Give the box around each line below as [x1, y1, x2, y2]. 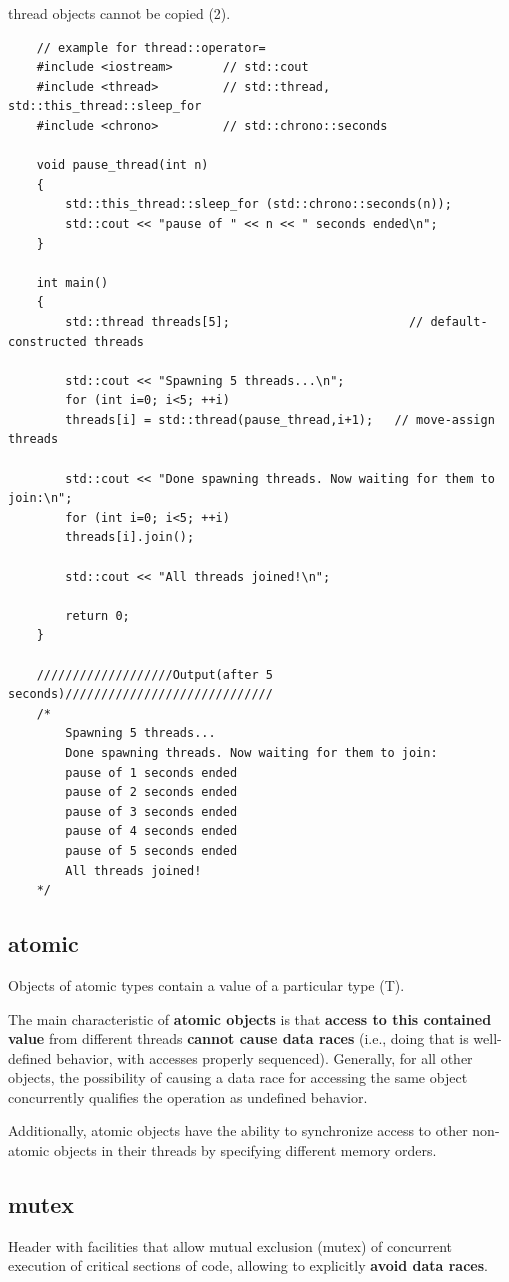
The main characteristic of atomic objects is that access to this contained [8, 1008, 492, 1029]
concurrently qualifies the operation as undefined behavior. [8, 1086, 368, 1107]
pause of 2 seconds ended [65, 785, 238, 800]
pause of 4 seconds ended [65, 824, 238, 839]
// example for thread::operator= [36, 40, 266, 55]
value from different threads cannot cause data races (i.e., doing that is [8, 1028, 469, 1049]
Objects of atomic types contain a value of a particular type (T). [8, 974, 405, 995]
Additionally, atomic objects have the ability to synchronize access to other [8, 1120, 468, 1141]
